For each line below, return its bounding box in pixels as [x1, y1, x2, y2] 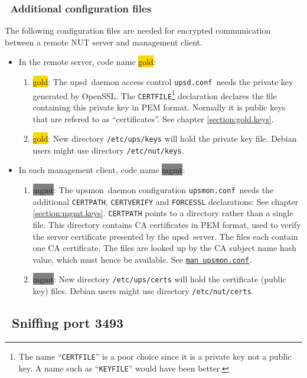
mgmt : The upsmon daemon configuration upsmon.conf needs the [32, 184, 274, 196]
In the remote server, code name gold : [18, 56, 156, 68]
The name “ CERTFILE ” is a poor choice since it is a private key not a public [18, 350, 292, 362]
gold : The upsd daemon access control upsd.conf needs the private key [32, 76, 293, 87]
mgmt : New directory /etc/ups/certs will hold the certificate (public [32, 273, 286, 285]
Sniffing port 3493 [12, 314, 124, 332]
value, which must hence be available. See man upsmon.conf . [32, 253, 252, 265]
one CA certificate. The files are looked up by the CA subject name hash [32, 242, 296, 254]
